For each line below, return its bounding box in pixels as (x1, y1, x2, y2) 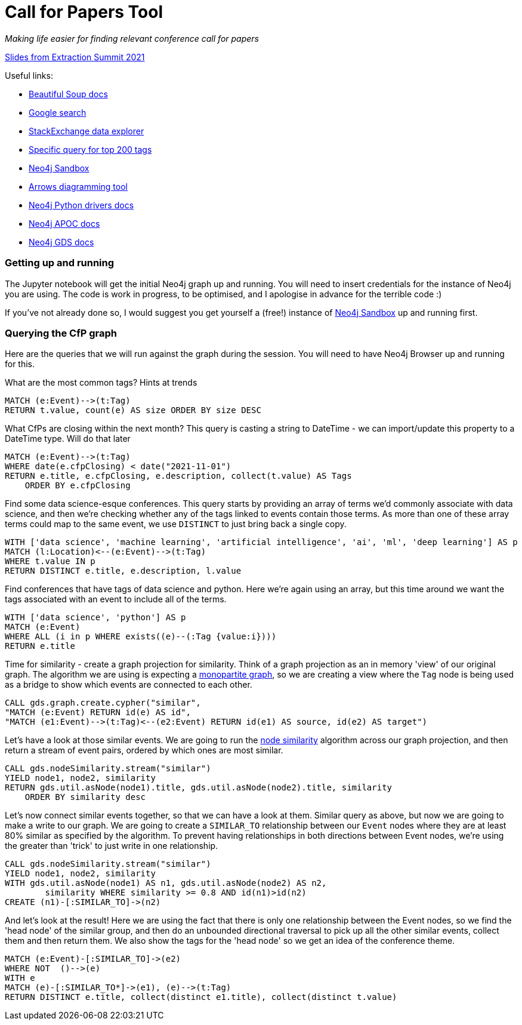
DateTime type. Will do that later (5, 433, 131, 444)
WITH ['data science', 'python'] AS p (5, 612, 186, 623)
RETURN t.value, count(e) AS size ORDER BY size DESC (5, 405, 261, 415)
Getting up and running (5, 257, 115, 269)
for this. (5, 359, 35, 370)
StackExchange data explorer (29, 125, 144, 136)
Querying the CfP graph (5, 327, 117, 339)
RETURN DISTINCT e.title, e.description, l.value (5, 566, 242, 576)
